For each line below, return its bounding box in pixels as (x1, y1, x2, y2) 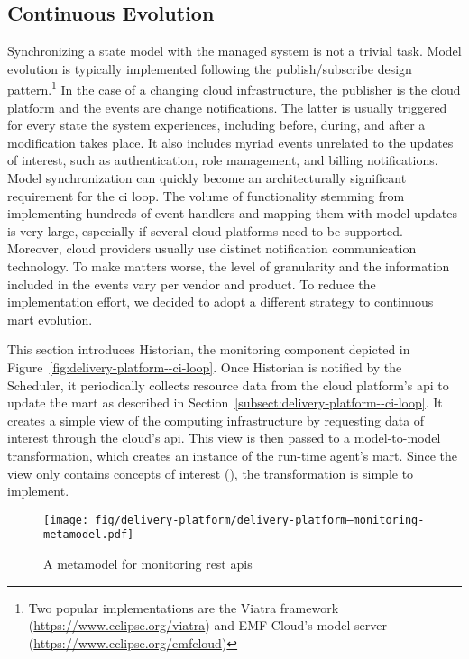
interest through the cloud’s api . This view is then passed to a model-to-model (7, 428, 441, 447)
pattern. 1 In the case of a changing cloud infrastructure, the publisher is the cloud (7, 78, 461, 99)
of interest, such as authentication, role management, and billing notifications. (7, 151, 438, 169)
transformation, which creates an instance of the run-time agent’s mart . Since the (7, 445, 458, 464)
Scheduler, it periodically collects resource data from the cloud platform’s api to (7, 375, 449, 394)
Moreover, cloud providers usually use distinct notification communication (7, 239, 417, 258)
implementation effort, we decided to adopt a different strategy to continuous (7, 292, 434, 311)
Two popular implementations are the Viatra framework (28, 598, 339, 617)
